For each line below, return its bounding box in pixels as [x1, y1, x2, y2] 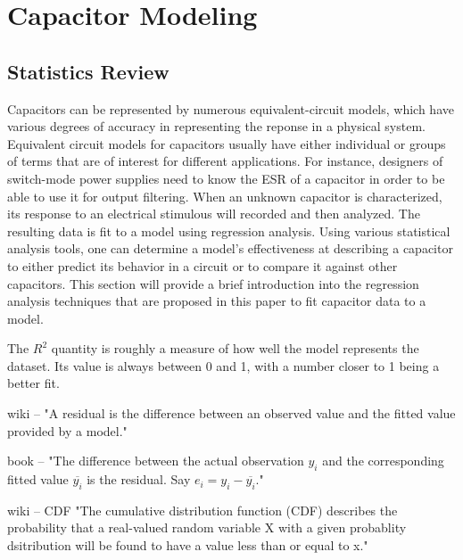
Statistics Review [7, 57, 169, 85]
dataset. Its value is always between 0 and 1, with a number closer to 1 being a [7, 356, 440, 375]
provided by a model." [7, 421, 128, 440]
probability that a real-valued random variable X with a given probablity [7, 518, 407, 537]
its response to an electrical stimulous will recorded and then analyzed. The [7, 204, 420, 223]
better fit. [7, 374, 60, 392]
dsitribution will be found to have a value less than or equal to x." [7, 536, 368, 555]
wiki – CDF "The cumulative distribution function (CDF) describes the [7, 500, 398, 519]
